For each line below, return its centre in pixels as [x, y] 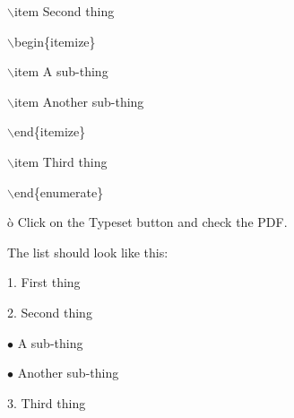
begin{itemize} [55, 41]
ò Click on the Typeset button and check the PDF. [147, 222]
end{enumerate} [59, 192]
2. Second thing [50, 312]
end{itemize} [50, 131]
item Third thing [61, 161]
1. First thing [44, 282]
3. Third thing [47, 402]
